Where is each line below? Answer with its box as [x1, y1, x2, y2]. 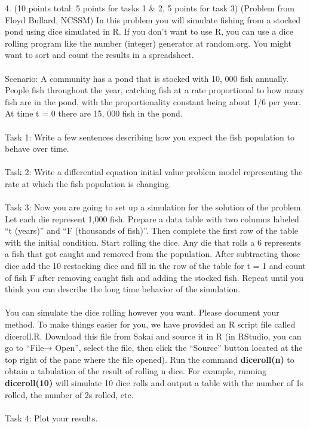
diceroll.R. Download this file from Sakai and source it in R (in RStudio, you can [5, 329, 302, 342]
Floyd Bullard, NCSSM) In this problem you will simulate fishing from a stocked [5, 13, 301, 26]
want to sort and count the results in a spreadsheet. [5, 48, 194, 61]
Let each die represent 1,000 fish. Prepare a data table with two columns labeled [5, 212, 299, 225]
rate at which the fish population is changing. [5, 177, 171, 189]
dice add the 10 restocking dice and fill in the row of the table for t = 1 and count [5, 259, 306, 272]
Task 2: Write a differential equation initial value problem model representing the [5, 166, 303, 178]
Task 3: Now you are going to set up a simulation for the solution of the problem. [5, 201, 303, 213]
